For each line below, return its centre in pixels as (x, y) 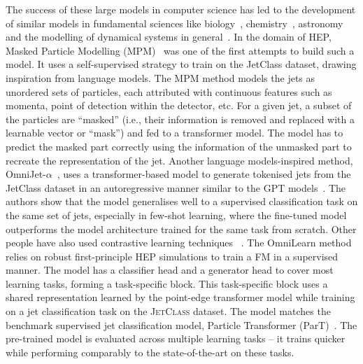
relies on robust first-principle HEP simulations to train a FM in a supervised (172, 256)
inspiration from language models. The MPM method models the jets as (161, 77)
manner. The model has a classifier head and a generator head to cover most (170, 270)
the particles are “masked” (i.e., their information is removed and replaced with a (180, 119)
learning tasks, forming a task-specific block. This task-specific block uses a (167, 283)
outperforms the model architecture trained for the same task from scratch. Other (181, 229)
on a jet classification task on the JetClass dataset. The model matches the (168, 311)
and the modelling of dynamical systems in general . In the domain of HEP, (169, 37)
